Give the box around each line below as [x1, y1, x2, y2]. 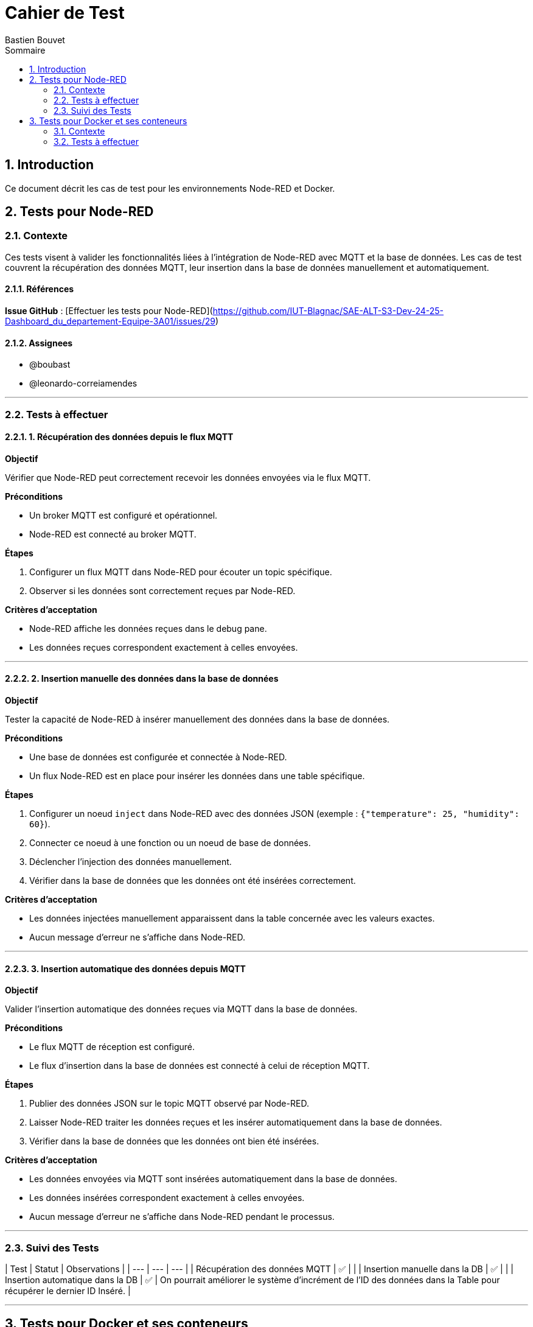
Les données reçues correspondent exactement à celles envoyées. [29, 642, 298, 653]
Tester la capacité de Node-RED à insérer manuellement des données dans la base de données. [5, 714, 390, 725]
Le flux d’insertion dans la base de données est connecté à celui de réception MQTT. [29, 1060, 370, 1071]
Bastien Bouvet [5, 34, 65, 45]
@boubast [29, 359, 71, 370]
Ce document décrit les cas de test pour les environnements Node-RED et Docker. [5, 183, 335, 194]
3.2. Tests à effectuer [54, 136, 139, 147]
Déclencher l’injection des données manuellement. [29, 856, 232, 867]
